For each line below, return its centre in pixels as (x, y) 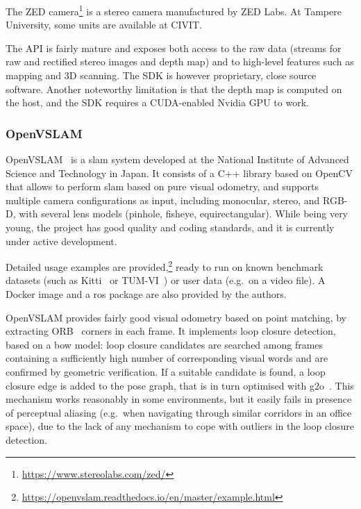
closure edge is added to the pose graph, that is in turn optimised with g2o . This (180, 385)
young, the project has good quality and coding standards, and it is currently (170, 227)
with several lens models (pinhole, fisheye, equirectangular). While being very (184, 214)
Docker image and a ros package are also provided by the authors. (146, 294)
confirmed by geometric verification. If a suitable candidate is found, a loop (166, 372)
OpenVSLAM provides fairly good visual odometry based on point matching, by (176, 317)
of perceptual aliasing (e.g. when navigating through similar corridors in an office (179, 412)
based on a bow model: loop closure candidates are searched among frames (165, 344)
